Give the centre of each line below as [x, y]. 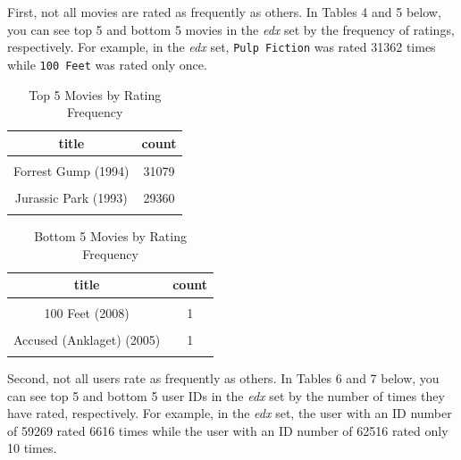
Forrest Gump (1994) [71, 170]
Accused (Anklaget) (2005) [87, 339]
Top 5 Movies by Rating [95, 94]
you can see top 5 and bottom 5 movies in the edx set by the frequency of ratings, [231, 29]
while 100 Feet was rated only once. [107, 64]
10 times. [32, 448]
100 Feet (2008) [87, 312]
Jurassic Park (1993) [71, 197]
